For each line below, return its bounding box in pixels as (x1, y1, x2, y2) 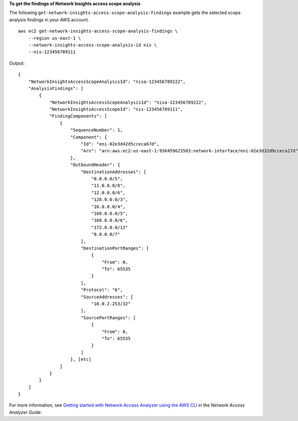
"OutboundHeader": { (70, 162, 120, 168)
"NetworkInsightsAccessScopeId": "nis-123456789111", (49, 107, 183, 112)
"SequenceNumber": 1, (70, 127, 123, 133)
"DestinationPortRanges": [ (80, 245, 149, 251)
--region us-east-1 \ (28, 35, 81, 41)
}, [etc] (70, 356, 92, 362)
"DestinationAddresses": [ (80, 169, 147, 175)
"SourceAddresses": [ (80, 294, 134, 300)
